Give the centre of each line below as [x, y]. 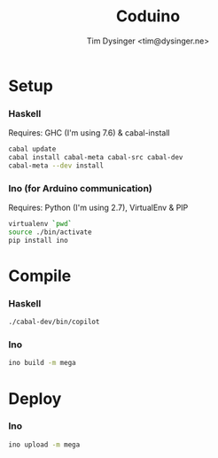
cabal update [32, 149]
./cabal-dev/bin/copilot [54, 322]
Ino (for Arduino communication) [80, 188]
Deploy [35, 398]
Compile [40, 276]
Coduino [148, 16]
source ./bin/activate [50, 232]
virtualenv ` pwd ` [40, 224]
